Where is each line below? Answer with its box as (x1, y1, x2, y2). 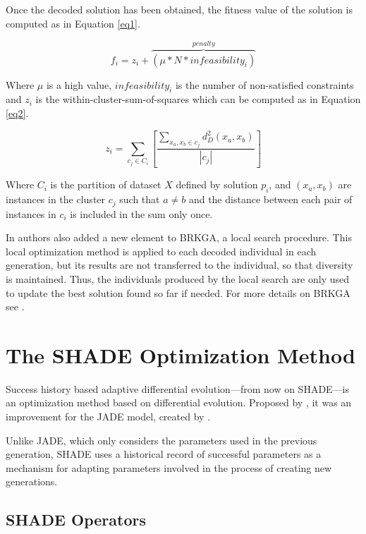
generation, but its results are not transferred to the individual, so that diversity (6, 257, 353, 272)
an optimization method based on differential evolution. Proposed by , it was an (6, 395, 352, 410)
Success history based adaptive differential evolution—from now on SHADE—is (6, 381, 350, 396)
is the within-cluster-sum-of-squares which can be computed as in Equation (35, 92, 361, 107)
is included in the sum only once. (70, 206, 213, 221)
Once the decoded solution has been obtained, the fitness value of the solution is (6, 2, 353, 16)
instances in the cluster (6, 192, 106, 207)
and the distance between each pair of (188, 192, 353, 207)
